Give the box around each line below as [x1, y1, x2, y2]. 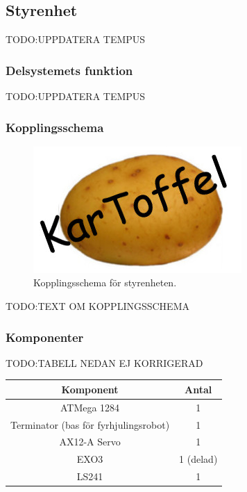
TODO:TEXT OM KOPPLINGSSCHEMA [6, 299, 189, 313]
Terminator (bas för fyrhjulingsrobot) [10, 417, 170, 432]
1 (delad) [179, 452, 218, 466]
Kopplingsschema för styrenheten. [33, 275, 177, 290]
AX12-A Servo [59, 434, 121, 449]
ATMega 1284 [60, 400, 120, 414]
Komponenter [6, 328, 84, 345]
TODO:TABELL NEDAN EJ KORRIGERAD [6, 355, 203, 370]
